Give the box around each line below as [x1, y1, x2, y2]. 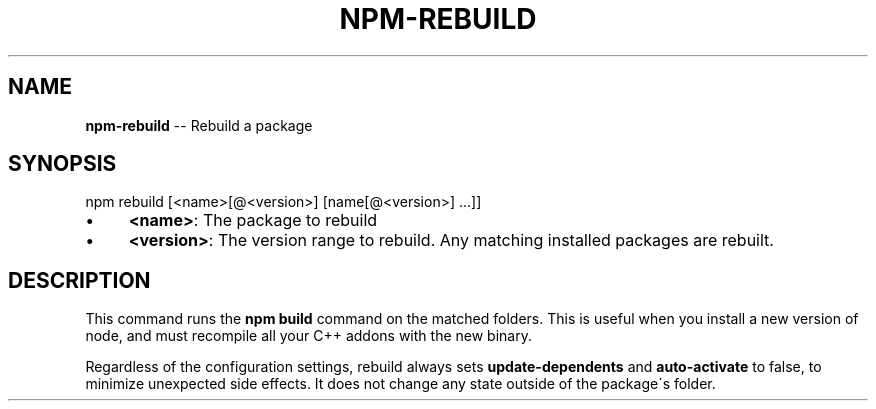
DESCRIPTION [8, 267, 151, 293]
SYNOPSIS [8, 151, 117, 177]
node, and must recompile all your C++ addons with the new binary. [85, 327, 532, 345]
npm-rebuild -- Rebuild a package [85, 116, 313, 134]
